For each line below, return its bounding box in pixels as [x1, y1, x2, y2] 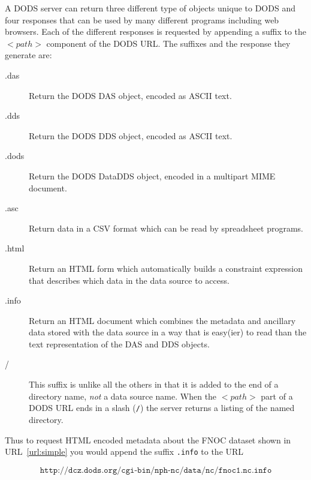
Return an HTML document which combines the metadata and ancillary [29, 314, 296, 326]
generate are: [5, 49, 52, 61]
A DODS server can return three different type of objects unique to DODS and [5, 2, 295, 14]
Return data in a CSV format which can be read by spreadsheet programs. [29, 221, 303, 234]
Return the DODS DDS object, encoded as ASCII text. [29, 129, 233, 142]
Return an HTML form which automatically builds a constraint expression [29, 262, 303, 274]
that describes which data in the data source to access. [29, 274, 230, 286]
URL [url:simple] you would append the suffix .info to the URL [5, 445, 244, 458]
